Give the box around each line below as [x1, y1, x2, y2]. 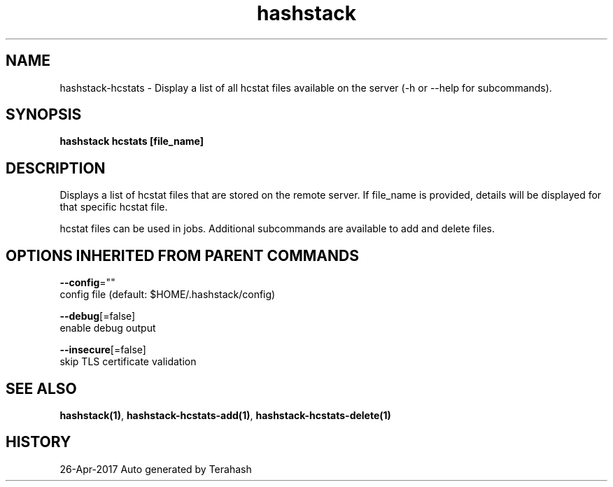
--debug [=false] [59, 310, 136, 323]
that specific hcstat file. [59, 201, 168, 213]
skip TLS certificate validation [59, 355, 197, 368]
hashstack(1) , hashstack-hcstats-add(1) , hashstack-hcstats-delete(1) [59, 409, 391, 421]
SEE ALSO [6, 379, 77, 397]
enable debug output [59, 322, 156, 334]
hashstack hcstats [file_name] [59, 135, 204, 148]
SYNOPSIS [6, 106, 82, 124]
